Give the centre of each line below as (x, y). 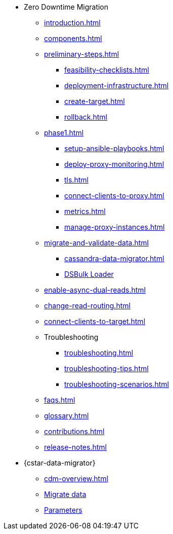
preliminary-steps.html (82, 54)
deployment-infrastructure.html (117, 85)
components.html (73, 38)
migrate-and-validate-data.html (96, 243)
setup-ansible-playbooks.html (114, 148)
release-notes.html (75, 447)
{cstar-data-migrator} (60, 463)
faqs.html (60, 400)
